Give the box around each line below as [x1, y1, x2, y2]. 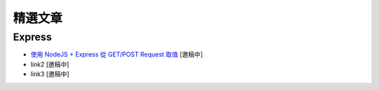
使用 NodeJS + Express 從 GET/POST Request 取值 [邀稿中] [30, 50, 204, 59]
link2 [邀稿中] [30, 60, 69, 68]
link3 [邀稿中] [30, 70, 69, 78]
